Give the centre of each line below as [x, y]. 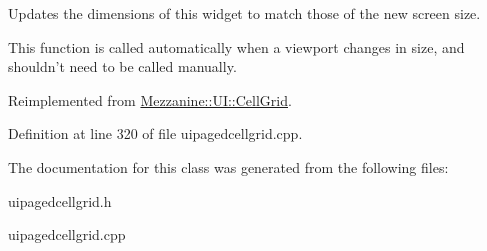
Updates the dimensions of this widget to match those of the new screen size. [244, 13]
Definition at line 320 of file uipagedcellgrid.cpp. [155, 133]
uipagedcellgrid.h [60, 200]
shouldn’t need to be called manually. [122, 66]
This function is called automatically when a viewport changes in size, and [236, 46]
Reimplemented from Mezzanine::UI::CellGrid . [150, 99]
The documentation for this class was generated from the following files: [228, 166]
